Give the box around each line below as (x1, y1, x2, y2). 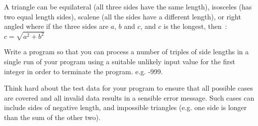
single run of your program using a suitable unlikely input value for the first (4, 56, 235, 66)
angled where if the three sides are (4, 21, 108, 31)
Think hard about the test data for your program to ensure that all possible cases (4, 83, 253, 93)
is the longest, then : (164, 21, 227, 31)
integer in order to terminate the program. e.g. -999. (4, 66, 163, 76)
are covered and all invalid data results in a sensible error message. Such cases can (4, 92, 255, 103)
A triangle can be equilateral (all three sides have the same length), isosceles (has (4, 1, 252, 11)
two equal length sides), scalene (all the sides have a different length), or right (4, 11, 241, 21)
